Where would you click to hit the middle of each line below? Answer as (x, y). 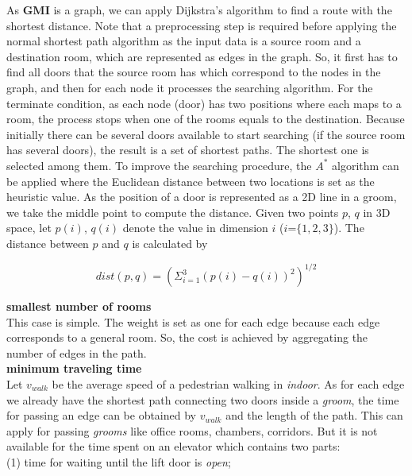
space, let (29, 228)
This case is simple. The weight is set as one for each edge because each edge (193, 321)
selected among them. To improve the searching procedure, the (159, 165)
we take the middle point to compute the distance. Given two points (173, 212)
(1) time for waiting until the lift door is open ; (119, 461)
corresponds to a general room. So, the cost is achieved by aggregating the (187, 337)
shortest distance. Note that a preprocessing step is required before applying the (202, 25)
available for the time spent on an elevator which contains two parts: (173, 446)
